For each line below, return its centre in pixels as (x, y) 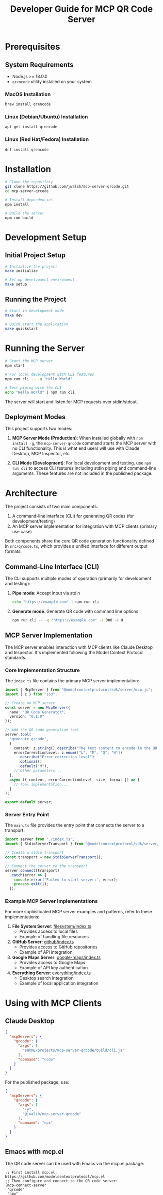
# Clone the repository (29, 182)
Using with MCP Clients (53, 1003)
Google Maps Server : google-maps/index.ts (56, 957)
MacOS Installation (28, 94)
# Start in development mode (34, 310)
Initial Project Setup (35, 255)
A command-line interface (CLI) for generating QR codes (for (73, 516)
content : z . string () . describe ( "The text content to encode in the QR (86, 748)
